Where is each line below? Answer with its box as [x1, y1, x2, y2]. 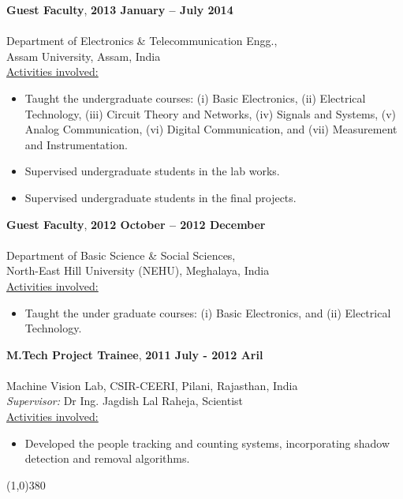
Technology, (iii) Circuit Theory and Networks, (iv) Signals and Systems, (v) [24, 105, 397, 122]
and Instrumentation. [24, 136, 128, 152]
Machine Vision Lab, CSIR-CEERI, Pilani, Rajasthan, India [6, 377, 298, 393]
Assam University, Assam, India [6, 47, 161, 64]
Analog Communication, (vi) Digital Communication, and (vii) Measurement [24, 121, 397, 137]
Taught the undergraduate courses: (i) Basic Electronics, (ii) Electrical [24, 89, 366, 106]
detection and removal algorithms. [24, 450, 190, 467]
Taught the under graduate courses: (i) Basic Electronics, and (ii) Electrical [24, 304, 391, 321]
